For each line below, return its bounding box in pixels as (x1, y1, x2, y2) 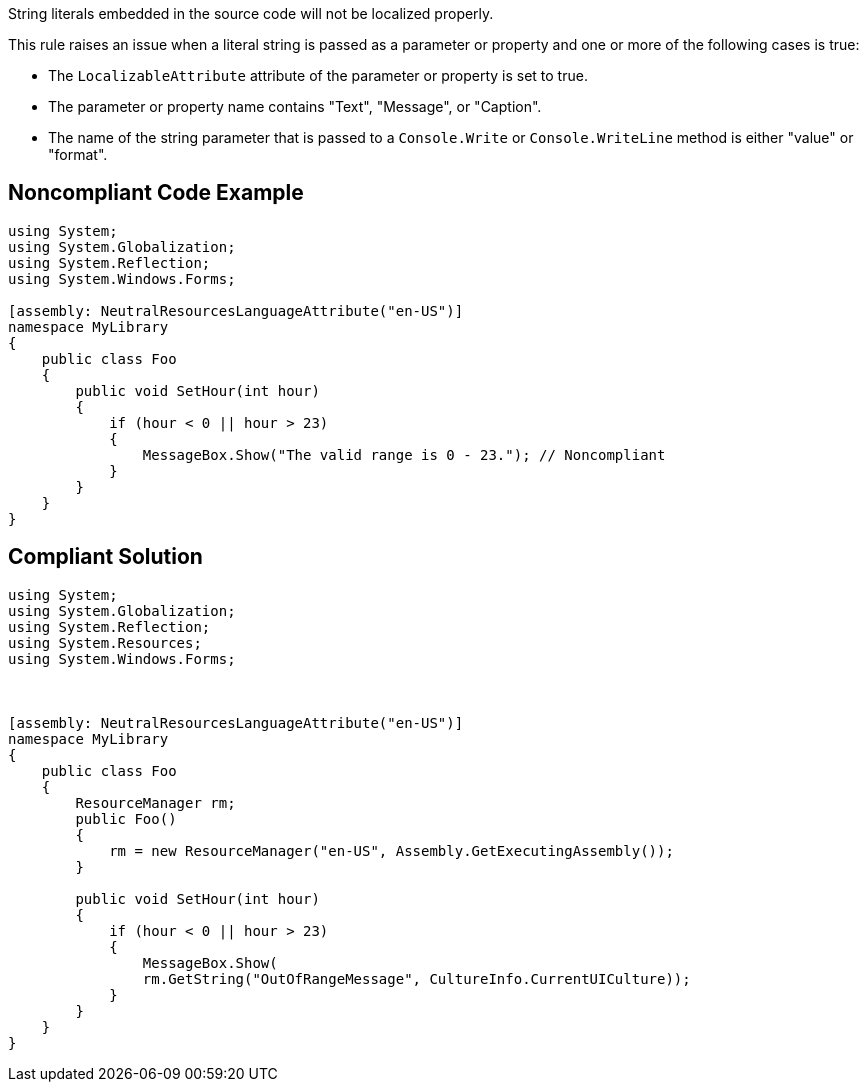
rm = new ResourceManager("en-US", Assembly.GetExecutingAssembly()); (109, 842, 674, 859)
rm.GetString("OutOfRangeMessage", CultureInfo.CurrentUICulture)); (142, 970, 691, 987)
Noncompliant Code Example (8, 180, 304, 206)
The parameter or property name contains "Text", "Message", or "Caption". (48, 98, 542, 115)
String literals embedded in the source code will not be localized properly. (8, 5, 494, 22)
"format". (48, 146, 108, 163)
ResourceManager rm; (75, 794, 236, 811)
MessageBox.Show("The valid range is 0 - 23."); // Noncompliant (142, 446, 666, 463)
